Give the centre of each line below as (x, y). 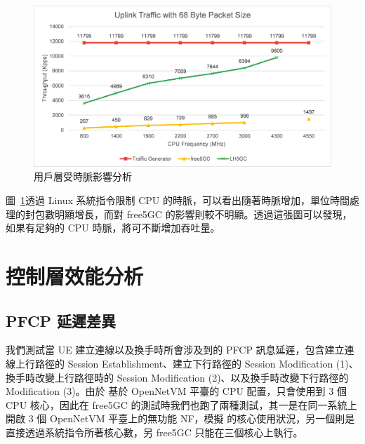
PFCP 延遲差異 (61, 320)
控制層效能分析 (75, 275)
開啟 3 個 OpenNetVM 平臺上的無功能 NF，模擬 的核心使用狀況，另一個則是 (180, 418)
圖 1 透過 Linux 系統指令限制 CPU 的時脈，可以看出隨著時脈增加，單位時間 (178, 200)
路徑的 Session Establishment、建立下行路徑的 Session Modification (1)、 (197, 363)
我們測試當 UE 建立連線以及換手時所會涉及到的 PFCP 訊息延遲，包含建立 (175, 350)
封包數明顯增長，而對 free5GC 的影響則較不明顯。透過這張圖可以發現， (188, 214)
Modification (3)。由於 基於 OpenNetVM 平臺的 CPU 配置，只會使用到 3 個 (176, 391)
